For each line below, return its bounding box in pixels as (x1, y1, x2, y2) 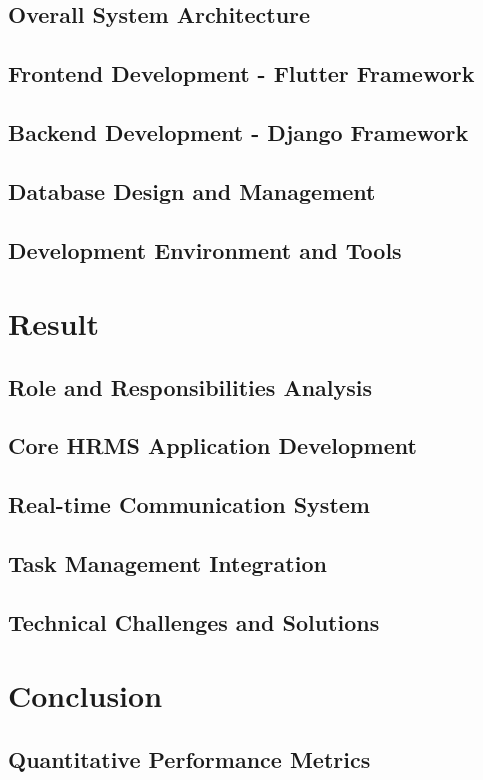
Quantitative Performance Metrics (8, 743, 371, 774)
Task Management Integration (8, 548, 327, 579)
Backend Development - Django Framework (8, 116, 469, 147)
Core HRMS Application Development (8, 430, 417, 461)
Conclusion (8, 675, 163, 716)
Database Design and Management (8, 175, 376, 206)
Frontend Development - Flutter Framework (8, 58, 475, 89)
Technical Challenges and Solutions (8, 606, 380, 637)
